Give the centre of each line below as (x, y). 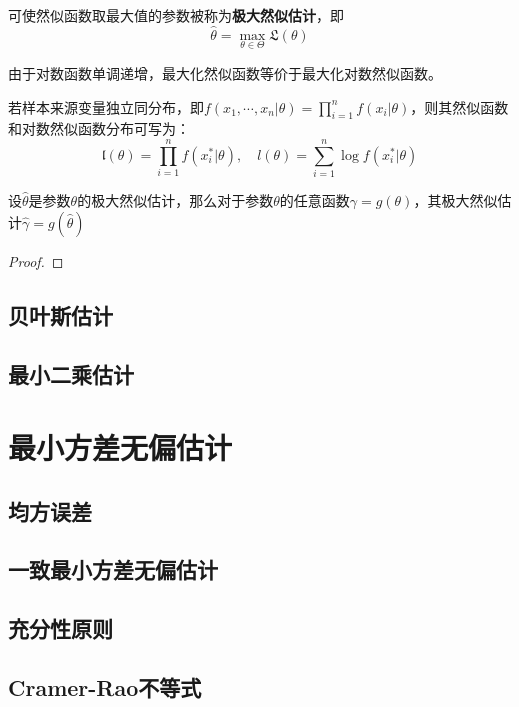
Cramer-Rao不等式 (105, 687)
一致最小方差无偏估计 (113, 569)
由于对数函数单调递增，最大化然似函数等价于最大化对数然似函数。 (225, 73)
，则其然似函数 (459, 106)
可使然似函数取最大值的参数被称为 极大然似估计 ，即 (176, 15)
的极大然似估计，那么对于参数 (175, 200)
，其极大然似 (455, 200)
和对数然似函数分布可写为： (99, 128)
